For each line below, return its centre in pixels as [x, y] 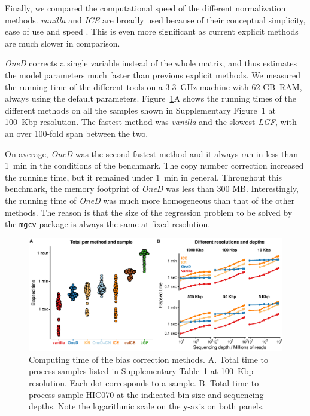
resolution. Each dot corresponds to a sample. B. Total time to [144, 382]
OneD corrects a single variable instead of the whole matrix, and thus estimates [151, 63]
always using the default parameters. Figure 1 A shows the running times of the [151, 98]
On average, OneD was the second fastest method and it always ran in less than [152, 153]
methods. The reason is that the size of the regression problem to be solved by [149, 212]
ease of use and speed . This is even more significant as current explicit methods [152, 31]
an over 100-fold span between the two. [77, 133]
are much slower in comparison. [63, 43]
